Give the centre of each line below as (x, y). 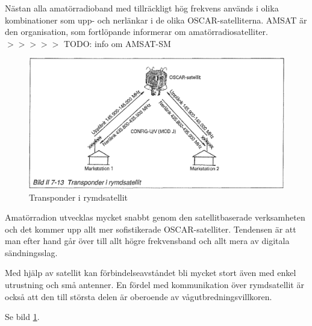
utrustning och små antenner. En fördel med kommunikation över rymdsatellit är (154, 285)
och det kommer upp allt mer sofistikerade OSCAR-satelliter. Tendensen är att (151, 229)
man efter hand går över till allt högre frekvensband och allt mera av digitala (147, 241)
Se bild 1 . (22, 317)
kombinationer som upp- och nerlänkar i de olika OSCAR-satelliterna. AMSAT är (156, 20)
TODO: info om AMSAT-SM (117, 43)
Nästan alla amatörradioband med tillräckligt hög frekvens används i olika (142, 8)
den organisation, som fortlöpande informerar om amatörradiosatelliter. (136, 32)
